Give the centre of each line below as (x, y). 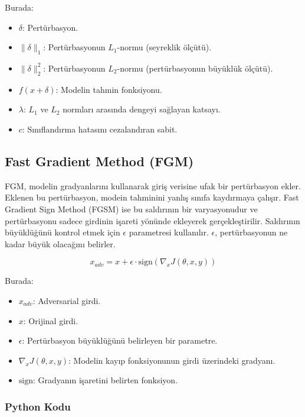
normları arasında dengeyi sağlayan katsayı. (142, 109)
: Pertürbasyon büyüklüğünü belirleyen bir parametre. (120, 340)
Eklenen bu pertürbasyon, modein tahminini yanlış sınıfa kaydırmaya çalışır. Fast (152, 197)
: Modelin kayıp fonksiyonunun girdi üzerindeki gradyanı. (172, 360)
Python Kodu (38, 406)
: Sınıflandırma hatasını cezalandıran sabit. (100, 129)
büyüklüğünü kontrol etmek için (63, 232)
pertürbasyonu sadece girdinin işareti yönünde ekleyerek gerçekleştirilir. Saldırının (152, 220)
